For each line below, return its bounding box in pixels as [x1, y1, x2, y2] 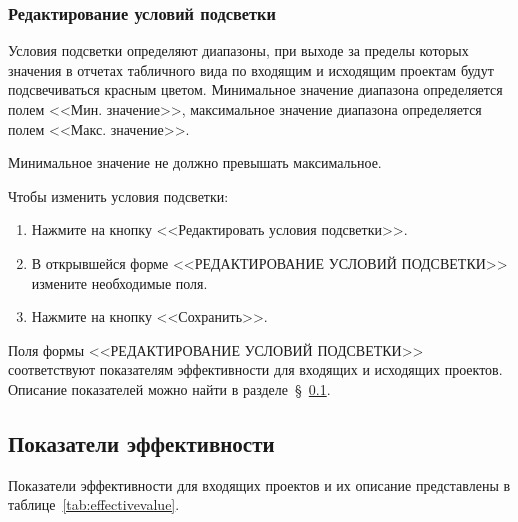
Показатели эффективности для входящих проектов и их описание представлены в [8, 474, 511, 495]
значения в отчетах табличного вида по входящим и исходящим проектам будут [8, 59, 494, 80]
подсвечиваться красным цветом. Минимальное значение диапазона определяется [8, 79, 503, 100]
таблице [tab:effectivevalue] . [8, 494, 180, 515]
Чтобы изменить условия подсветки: [8, 185, 229, 206]
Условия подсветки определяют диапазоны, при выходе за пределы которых [8, 40, 469, 61]
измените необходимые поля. [31, 272, 208, 293]
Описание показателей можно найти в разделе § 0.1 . [8, 378, 331, 399]
